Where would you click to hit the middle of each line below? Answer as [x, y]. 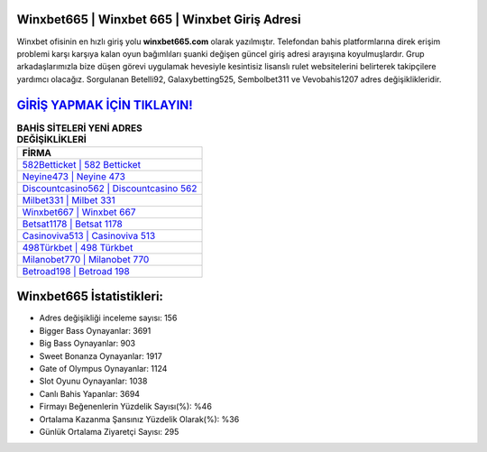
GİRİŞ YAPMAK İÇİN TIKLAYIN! [105, 105]
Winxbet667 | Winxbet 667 [79, 212]
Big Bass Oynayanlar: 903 [87, 344]
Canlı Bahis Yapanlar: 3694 [89, 393]
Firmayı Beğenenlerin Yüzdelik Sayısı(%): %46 [125, 407]
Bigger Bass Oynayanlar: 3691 [95, 330]
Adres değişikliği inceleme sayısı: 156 [108, 318]
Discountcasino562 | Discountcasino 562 [110, 188]
